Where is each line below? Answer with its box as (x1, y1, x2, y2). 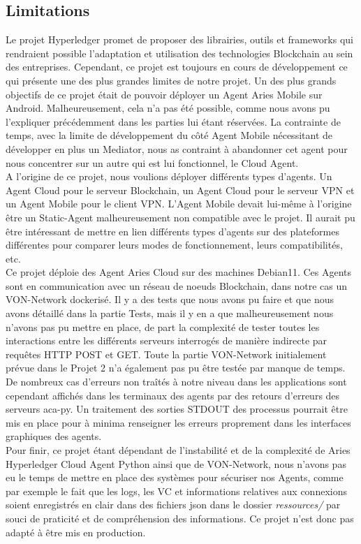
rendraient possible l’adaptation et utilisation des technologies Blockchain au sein (6, 45, 353, 60)
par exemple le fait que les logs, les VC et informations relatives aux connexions (6, 483, 347, 498)
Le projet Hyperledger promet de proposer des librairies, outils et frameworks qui (6, 32, 353, 47)
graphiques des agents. (6, 429, 102, 443)
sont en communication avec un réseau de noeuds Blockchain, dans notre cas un (6, 278, 348, 293)
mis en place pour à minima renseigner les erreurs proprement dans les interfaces (6, 415, 351, 429)
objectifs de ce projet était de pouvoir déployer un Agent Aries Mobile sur (6, 87, 323, 101)
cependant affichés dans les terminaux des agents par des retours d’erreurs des (6, 388, 340, 402)
